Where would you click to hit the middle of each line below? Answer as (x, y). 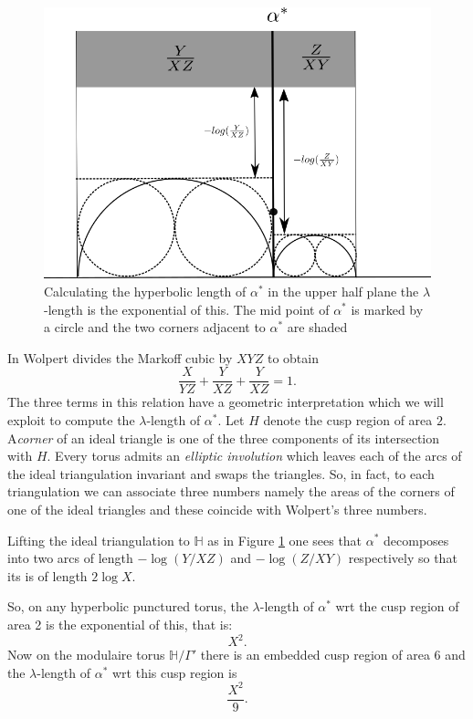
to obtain (293, 357)
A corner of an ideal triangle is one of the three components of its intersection (224, 438)
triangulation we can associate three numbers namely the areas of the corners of (231, 491)
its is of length (47, 575)
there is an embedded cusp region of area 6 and (333, 655)
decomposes (416, 540)
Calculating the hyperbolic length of (145, 291)
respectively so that (403, 558)
